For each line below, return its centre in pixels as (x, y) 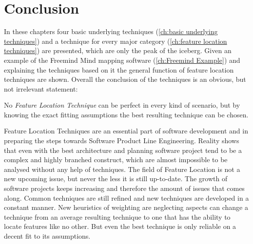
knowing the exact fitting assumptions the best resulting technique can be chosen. (126, 114)
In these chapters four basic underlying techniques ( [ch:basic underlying (111, 31)
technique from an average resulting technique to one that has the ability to (117, 216)
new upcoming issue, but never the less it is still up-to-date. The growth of (116, 178)
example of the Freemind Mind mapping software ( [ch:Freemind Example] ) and (122, 60)
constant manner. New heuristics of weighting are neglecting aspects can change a (126, 207)
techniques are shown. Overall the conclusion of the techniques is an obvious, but (125, 79)
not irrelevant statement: (41, 88)
